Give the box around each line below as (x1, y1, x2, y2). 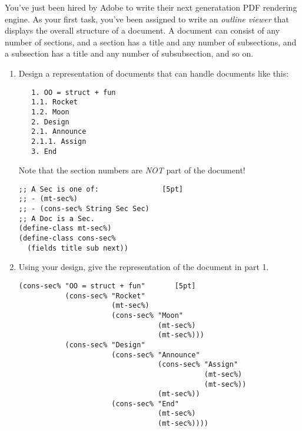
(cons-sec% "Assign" (158, 360, 238, 369)
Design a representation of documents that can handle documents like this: (18, 67, 289, 79)
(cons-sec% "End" (111, 399, 179, 408)
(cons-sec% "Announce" (111, 350, 200, 359)
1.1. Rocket (31, 98, 78, 107)
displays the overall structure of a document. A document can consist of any (5, 24, 280, 37)
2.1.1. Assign (31, 137, 87, 146)
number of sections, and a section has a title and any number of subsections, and (5, 35, 297, 48)
